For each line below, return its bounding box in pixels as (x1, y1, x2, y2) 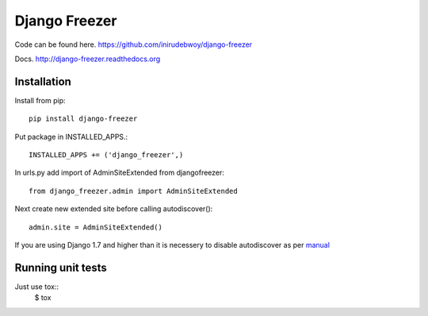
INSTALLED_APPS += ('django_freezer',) (29, 151, 184, 160)
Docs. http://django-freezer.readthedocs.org (14, 54, 161, 64)
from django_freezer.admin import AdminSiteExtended (29, 187, 238, 195)
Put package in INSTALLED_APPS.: (14, 132, 128, 141)
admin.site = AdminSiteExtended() (29, 222, 162, 232)
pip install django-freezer (29, 114, 138, 123)
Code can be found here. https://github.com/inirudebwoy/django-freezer (14, 40, 253, 49)
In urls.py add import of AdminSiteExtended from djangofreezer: (14, 168, 225, 178)
